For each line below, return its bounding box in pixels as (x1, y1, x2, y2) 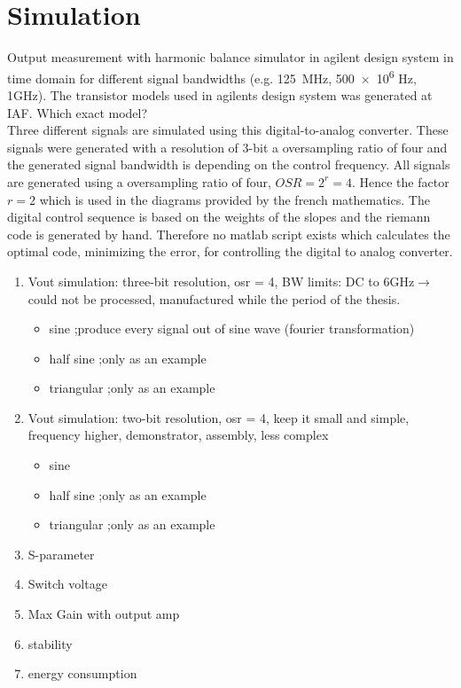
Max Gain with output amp (27, 605, 180, 623)
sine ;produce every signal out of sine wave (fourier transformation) (49, 319, 415, 338)
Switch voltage (27, 575, 107, 593)
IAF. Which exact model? (7, 103, 148, 121)
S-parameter (27, 544, 95, 563)
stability (27, 634, 73, 653)
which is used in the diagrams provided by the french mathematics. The (39, 190, 430, 208)
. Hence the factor (351, 172, 449, 191)
